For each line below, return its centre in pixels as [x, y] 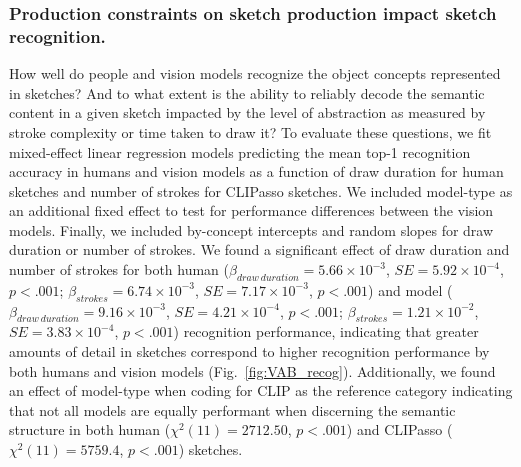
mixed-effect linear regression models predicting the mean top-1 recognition [240, 151]
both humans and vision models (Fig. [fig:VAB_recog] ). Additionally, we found [252, 370]
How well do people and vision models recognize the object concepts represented [255, 73]
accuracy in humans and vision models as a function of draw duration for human [256, 171]
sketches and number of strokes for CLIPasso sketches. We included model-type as [261, 190]
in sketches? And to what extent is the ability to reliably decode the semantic [247, 92]
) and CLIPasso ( [399, 429]
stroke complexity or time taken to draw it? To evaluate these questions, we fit [250, 131]
